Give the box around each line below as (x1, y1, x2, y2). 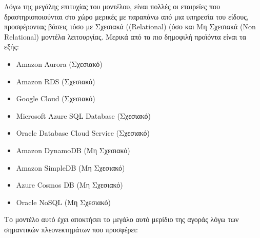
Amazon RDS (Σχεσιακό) (16, 76, 95, 86)
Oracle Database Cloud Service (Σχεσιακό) (16, 127, 150, 138)
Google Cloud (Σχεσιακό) (16, 93, 95, 104)
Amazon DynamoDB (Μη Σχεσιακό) (16, 144, 130, 155)
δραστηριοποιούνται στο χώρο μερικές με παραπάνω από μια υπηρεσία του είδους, (4, 11, 249, 22)
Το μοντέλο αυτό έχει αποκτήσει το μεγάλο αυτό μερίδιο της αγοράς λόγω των (4, 214, 239, 225)
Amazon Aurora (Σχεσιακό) (16, 58, 103, 69)
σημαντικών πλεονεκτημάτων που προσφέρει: (4, 224, 138, 234)
